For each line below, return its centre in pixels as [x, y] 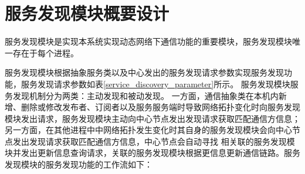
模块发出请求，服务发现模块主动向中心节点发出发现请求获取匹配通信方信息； [152, 118]
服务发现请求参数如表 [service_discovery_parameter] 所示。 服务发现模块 [155, 83]
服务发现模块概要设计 [87, 13]
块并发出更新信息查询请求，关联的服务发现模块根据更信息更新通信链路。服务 [152, 153]
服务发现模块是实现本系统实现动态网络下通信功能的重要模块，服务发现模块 [148, 41]
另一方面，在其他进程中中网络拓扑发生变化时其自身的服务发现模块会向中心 [148, 130]
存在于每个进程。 [45, 52]
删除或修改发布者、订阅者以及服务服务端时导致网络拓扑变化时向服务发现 [160, 107]
